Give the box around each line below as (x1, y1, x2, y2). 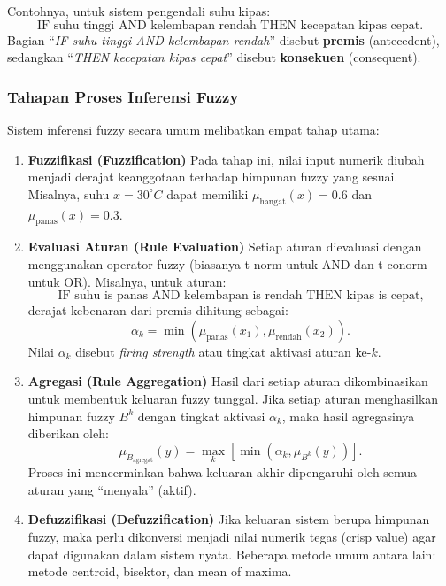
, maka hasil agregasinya (281, 406, 415, 425)
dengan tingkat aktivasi (137, 406, 265, 425)
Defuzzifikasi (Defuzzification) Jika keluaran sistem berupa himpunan (27, 510, 430, 528)
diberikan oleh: (27, 424, 109, 443)
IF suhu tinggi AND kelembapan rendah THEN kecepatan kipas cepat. (36, 19, 424, 32)
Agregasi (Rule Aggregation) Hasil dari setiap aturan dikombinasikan (27, 372, 428, 390)
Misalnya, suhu (27, 184, 110, 203)
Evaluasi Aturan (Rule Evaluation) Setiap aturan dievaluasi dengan (27, 237, 422, 256)
